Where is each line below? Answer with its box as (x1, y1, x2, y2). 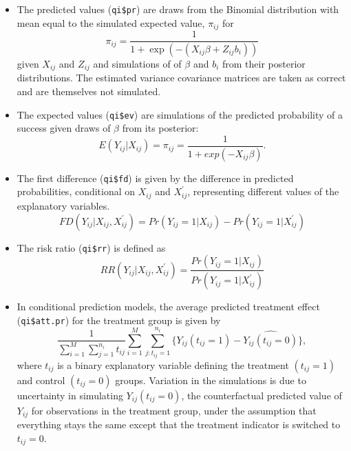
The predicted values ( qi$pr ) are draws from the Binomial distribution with (17, 2, 339, 16)
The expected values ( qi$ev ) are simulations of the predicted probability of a (17, 107, 343, 121)
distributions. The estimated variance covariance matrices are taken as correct (17, 70, 346, 85)
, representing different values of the (187, 184, 339, 199)
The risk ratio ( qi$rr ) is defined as (17, 240, 166, 254)
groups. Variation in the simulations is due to (115, 372, 306, 387)
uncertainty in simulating (17, 388, 123, 402)
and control (17, 372, 65, 387)
